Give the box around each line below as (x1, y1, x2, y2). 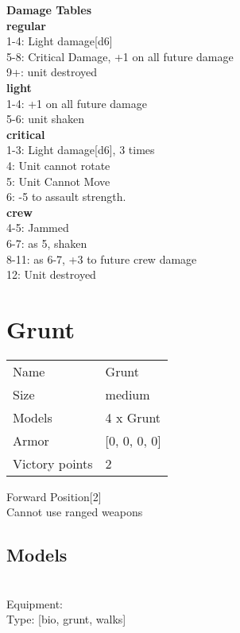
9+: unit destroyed (6, 64, 98, 80)
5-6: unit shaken (6, 110, 85, 127)
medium (105, 384, 150, 403)
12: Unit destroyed (6, 266, 96, 283)
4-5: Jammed (6, 219, 69, 236)
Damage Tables (6, 2, 92, 17)
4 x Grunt (105, 407, 161, 427)
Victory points (13, 454, 93, 473)
